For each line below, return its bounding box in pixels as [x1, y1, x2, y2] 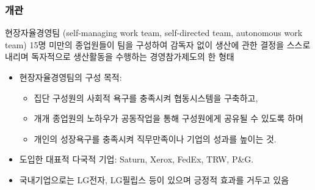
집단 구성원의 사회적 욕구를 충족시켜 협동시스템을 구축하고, [34, 91, 258, 104]
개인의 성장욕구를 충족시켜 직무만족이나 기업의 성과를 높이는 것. [34, 132, 277, 145]
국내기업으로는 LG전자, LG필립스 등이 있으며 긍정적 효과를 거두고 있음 [19, 173, 289, 186]
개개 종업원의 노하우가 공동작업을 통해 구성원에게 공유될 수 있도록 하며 [34, 112, 303, 125]
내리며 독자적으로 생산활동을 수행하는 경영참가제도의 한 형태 [5, 50, 234, 63]
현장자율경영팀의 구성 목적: [19, 71, 122, 83]
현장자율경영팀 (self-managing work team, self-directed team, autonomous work [5, 26, 303, 39]
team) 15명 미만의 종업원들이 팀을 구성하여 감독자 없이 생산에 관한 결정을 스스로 [5, 38, 311, 51]
